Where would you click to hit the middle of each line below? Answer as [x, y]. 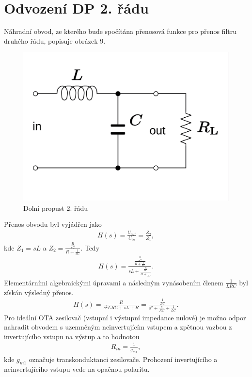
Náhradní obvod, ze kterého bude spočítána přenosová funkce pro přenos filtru [120, 31]
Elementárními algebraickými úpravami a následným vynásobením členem [114, 282]
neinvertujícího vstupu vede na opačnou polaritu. [77, 369]
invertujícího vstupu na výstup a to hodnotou [72, 336]
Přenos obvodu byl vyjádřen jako [53, 224]
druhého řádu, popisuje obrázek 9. [55, 40]
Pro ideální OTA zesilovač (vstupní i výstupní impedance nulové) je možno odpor [125, 317]
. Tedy [90, 247]
